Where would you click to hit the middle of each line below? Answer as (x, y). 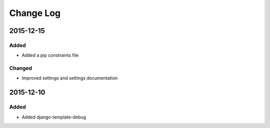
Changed (21, 68)
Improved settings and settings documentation (70, 78)
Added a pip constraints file (50, 55)
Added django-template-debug (54, 117)
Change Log (35, 13)
